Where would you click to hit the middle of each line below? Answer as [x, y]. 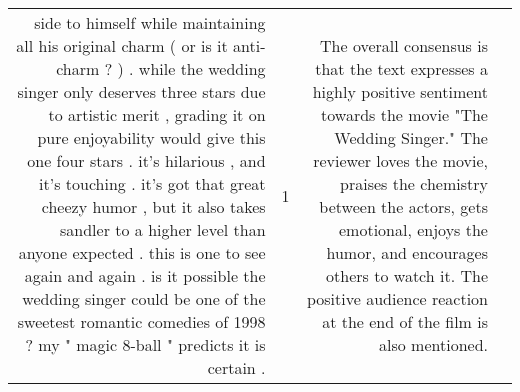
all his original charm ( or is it [122, 45]
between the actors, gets [403, 206]
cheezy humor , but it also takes [153, 206]
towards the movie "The [404, 114]
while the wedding [202, 68]
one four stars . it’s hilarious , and [146, 160]
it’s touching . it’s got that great [152, 183]
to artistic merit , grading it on [157, 114]
